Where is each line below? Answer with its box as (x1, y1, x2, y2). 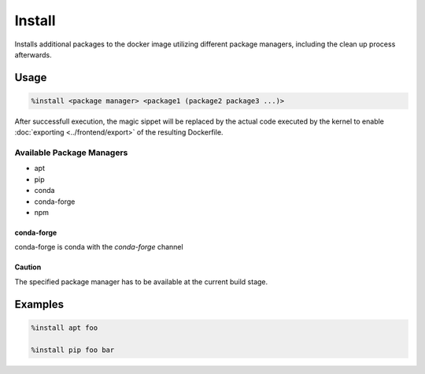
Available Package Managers (14, 147, 128, 158)
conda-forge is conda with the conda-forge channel (14, 243, 184, 252)
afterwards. (14, 50, 52, 59)
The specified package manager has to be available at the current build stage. (14, 276, 268, 287)
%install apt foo (31, 323, 98, 332)
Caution (14, 262, 42, 272)
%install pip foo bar (31, 345, 115, 354)
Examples (14, 298, 65, 311)
